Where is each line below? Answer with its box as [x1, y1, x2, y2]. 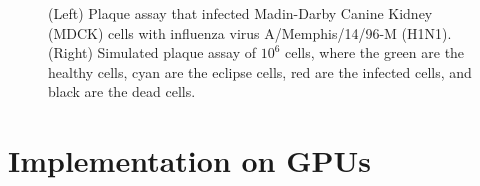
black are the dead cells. [48, 81, 196, 102]
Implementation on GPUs [8, 140, 372, 181]
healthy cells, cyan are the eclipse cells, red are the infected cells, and [48, 61, 472, 82]
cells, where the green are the [285, 42, 465, 63]
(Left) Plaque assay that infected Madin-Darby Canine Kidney [48, 3, 433, 23]
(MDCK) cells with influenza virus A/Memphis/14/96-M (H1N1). [48, 22, 452, 43]
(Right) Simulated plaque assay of [48, 42, 257, 63]
